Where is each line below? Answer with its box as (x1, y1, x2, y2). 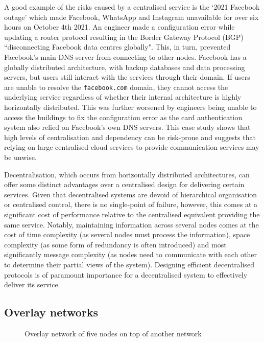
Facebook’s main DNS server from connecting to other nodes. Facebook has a (4, 51, 247, 62)
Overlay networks (4, 304, 99, 320)
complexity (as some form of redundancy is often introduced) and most (4, 239, 227, 249)
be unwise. (4, 151, 37, 162)
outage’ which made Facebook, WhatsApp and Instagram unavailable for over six (4, 11, 259, 22)
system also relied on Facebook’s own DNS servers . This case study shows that (4, 122, 251, 132)
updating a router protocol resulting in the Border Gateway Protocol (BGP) (4, 31, 244, 42)
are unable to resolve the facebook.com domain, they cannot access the (4, 81, 228, 92)
